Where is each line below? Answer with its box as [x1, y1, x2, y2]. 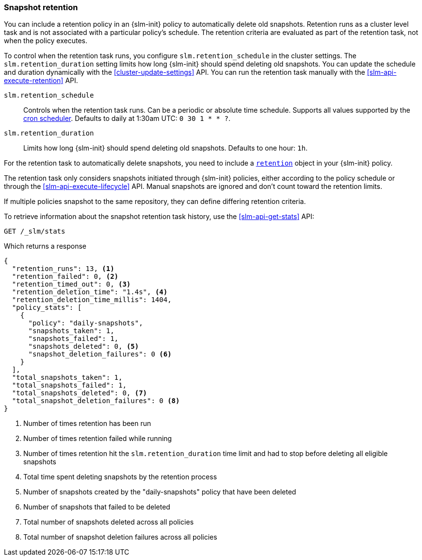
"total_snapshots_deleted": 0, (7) [12, 389, 147, 397]
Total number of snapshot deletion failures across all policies [23, 533, 217, 542]
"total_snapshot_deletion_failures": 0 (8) [12, 397, 180, 405]
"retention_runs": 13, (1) [12, 265, 114, 273]
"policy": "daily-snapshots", [28, 319, 143, 327]
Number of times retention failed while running [23, 434, 172, 443]
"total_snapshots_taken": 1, [12, 373, 123, 382]
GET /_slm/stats [4, 227, 65, 236]
